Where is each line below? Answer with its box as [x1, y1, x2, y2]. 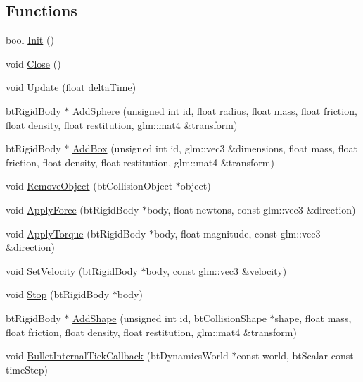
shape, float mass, [274, 310, 352, 325]
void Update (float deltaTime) [6, 80, 136, 94]
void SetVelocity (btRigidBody [6, 263, 138, 278]
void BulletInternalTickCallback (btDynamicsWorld [6, 348, 229, 363]
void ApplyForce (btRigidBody [6, 202, 139, 216]
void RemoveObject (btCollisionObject [6, 178, 173, 193]
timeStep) [6, 362, 48, 376]
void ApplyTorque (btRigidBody [6, 226, 146, 240]
